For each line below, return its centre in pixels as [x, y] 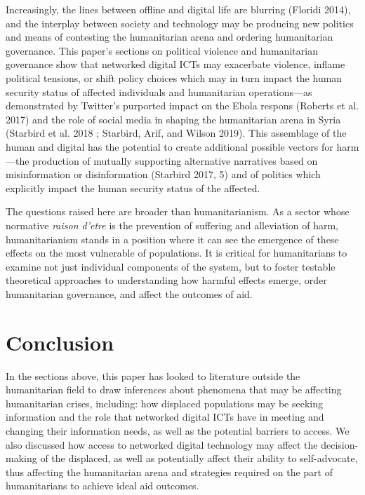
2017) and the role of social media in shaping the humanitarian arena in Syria [173, 119]
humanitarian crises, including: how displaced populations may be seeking [165, 403]
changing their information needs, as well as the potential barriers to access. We [178, 430]
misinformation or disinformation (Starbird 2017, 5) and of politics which [163, 174]
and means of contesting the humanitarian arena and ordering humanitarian [170, 37]
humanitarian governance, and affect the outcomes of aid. [129, 293]
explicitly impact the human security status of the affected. [133, 188]
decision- [340, 444]
